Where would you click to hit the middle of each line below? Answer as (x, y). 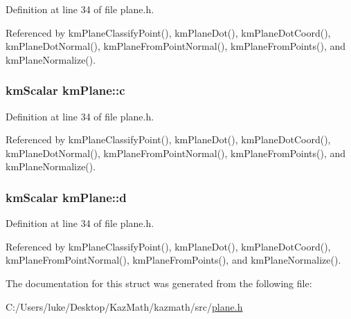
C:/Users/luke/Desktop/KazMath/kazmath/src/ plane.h (124, 306)
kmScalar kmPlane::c (65, 90)
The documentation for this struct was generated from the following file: (159, 283)
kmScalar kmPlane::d (66, 197)
